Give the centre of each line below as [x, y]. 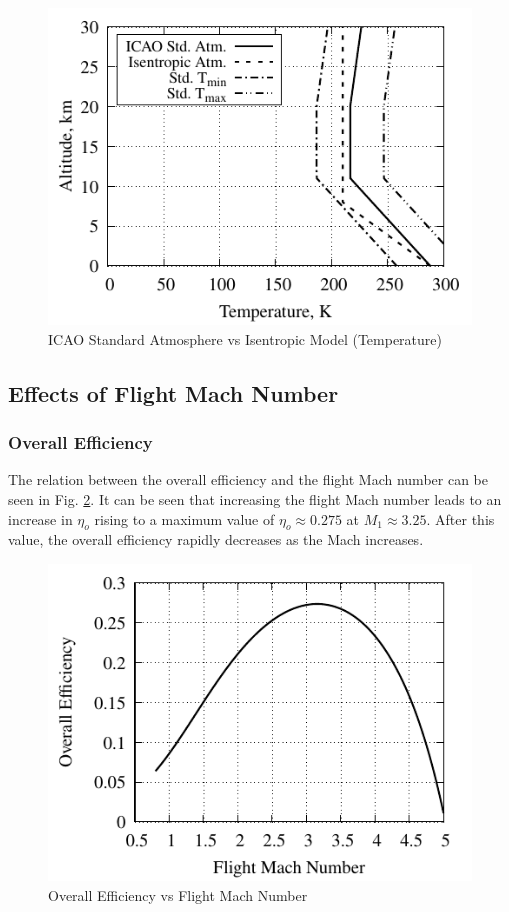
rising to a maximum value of [184, 518]
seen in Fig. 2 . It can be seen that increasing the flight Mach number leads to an [255, 498]
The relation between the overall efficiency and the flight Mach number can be [248, 479]
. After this [460, 518]
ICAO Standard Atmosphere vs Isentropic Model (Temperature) [245, 338]
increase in [40, 518]
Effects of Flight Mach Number [173, 392]
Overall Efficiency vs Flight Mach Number [178, 894]
